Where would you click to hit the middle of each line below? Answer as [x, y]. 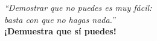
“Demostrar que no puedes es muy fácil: [78, 7]
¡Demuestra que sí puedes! [60, 31]
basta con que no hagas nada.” [60, 19]
